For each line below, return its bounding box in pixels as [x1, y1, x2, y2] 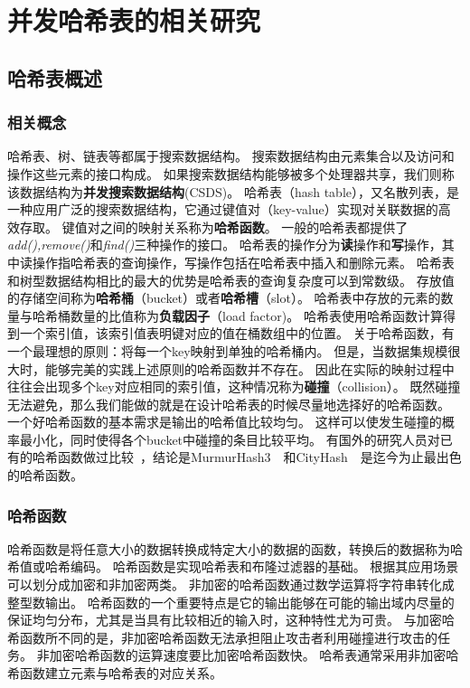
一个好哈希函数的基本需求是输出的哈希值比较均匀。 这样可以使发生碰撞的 [7, 412, 442, 431]
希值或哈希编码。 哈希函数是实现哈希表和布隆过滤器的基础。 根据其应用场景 [7, 557, 459, 576]
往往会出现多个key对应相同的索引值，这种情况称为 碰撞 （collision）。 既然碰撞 [7, 377, 461, 396]
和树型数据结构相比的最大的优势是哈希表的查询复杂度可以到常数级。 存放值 [7, 270, 455, 289]
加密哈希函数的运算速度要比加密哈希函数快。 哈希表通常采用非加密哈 [49, 646, 459, 664]
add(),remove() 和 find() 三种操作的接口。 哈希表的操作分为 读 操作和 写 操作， [7, 235, 442, 254]
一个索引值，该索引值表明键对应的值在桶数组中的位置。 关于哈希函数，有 [19, 324, 455, 343]
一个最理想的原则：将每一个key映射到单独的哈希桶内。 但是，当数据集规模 [7, 341, 448, 360]
